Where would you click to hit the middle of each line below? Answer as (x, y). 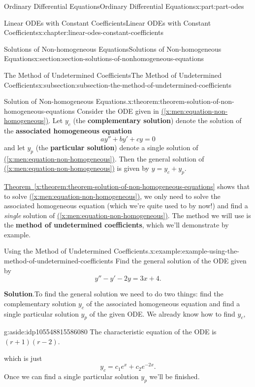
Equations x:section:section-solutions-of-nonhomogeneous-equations (104, 58)
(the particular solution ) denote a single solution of (117, 147)
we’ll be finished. (175, 376)
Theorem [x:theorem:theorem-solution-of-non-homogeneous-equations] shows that (127, 186)
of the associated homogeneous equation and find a (163, 303)
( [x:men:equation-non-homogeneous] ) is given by (77, 168)
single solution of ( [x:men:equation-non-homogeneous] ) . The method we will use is (127, 215)
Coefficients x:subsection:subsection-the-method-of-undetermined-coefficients (118, 84)
